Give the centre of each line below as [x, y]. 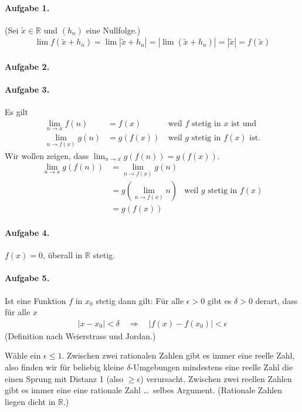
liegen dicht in [30, 401]
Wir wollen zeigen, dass [47, 155]
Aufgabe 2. [27, 67]
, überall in [63, 255]
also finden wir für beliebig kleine [65, 367]
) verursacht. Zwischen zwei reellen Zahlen [216, 378]
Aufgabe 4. [27, 232]
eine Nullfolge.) [113, 30]
